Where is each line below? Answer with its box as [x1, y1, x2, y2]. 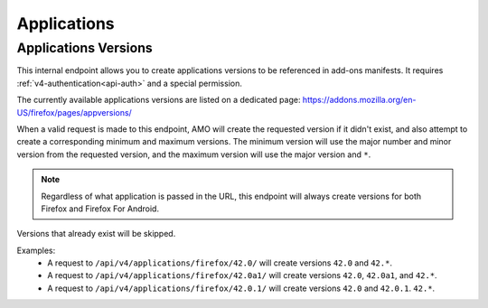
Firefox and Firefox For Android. [41, 203, 160, 214]
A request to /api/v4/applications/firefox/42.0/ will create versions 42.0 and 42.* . [47, 257, 393, 268]
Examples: [16, 245, 56, 256]
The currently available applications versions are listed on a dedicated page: [16, 95, 301, 106]
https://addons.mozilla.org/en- [302, 95, 417, 106]
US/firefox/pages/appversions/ [16, 107, 133, 117]
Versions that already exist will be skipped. [16, 229, 176, 239]
